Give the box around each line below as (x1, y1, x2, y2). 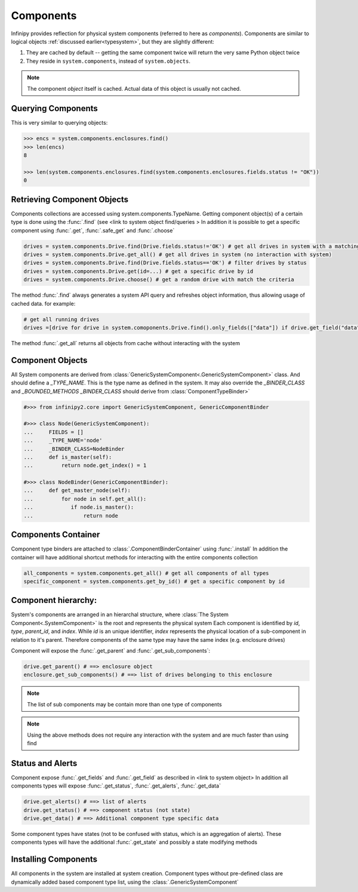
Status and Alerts (11, 758, 78, 768)
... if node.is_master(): (23, 504, 134, 510)
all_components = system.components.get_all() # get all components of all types (23, 570, 270, 576)
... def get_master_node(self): (23, 487, 131, 494)
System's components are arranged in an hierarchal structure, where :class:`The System (11, 611, 229, 618)
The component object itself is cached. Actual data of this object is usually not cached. (27, 85, 241, 92)
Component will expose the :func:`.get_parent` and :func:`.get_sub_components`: (11, 647, 211, 654)
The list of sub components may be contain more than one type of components (27, 700, 222, 708)
